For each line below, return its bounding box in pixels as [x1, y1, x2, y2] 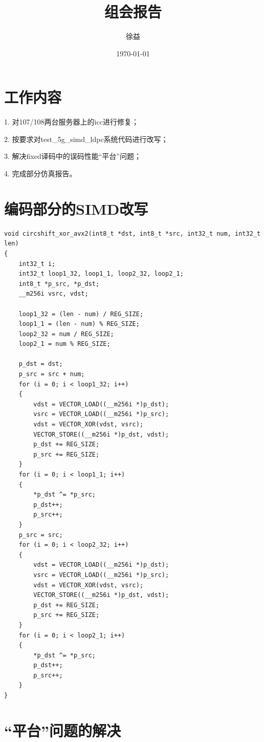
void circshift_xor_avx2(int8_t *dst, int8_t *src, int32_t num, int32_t [4, 230, 261, 237]
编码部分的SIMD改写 [4, 198, 148, 219]
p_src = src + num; [18, 370, 85, 378]
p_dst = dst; [18, 360, 63, 368]
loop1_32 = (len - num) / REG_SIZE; [18, 310, 144, 318]
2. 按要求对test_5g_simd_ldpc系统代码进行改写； [4, 133, 168, 144]
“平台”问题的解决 [4, 719, 121, 740]
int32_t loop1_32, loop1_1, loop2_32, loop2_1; [18, 270, 184, 278]
